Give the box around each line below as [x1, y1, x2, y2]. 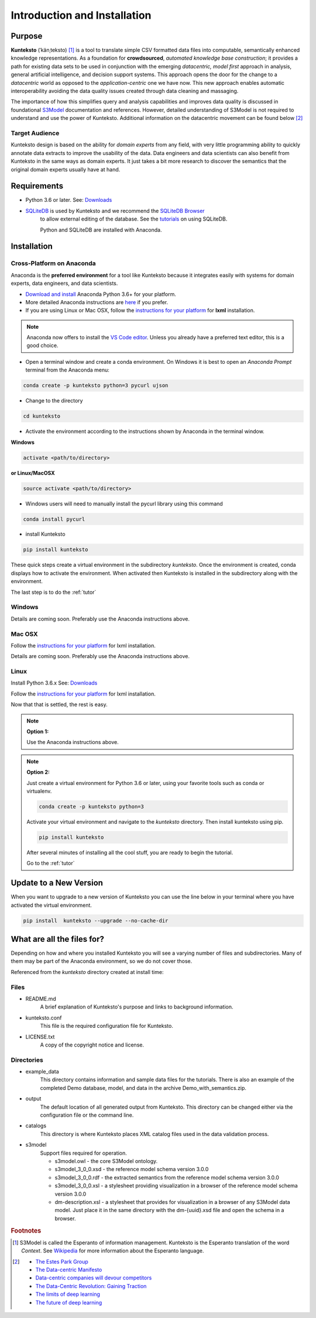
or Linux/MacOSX [11, 469, 55, 476]
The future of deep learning [35, 1299, 102, 1306]
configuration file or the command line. [40, 1111, 134, 1119]
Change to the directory [25, 397, 83, 404]
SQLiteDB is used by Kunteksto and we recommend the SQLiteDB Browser [25, 207, 205, 214]
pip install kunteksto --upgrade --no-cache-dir [23, 917, 169, 924]
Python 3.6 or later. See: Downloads [25, 197, 112, 204]
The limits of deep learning [35, 1291, 101, 1298]
